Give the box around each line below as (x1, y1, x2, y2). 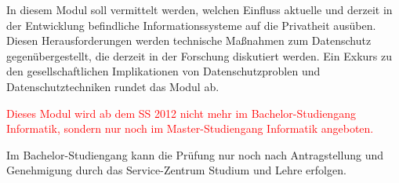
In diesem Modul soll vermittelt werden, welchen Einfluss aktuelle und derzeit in (6, 2, 393, 17)
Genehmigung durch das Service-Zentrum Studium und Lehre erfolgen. (6, 162, 346, 178)
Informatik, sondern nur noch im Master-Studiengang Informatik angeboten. (6, 120, 374, 137)
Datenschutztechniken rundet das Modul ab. (6, 78, 219, 94)
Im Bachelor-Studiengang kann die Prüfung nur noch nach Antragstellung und (6, 146, 383, 163)
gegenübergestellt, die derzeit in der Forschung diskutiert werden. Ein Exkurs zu (6, 47, 392, 64)
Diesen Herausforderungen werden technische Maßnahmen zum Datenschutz (6, 32, 372, 49)
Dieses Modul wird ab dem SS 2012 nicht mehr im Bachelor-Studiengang (6, 104, 356, 121)
